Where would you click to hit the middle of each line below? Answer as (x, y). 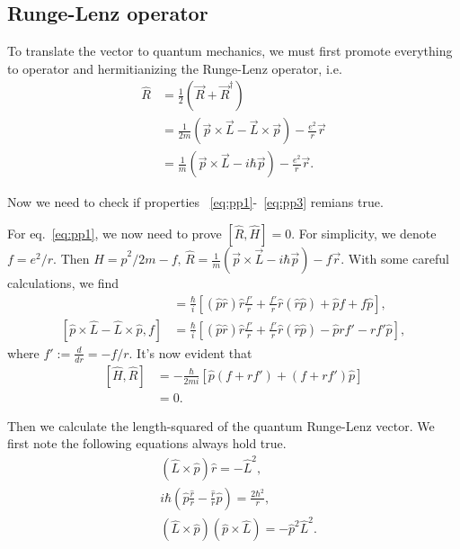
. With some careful (395, 259)
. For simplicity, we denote (364, 234)
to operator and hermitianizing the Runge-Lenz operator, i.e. (175, 68)
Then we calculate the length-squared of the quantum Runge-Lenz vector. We (221, 425)
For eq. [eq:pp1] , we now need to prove (115, 234)
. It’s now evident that (190, 352)
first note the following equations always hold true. (147, 443)
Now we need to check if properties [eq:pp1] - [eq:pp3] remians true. (195, 202)
